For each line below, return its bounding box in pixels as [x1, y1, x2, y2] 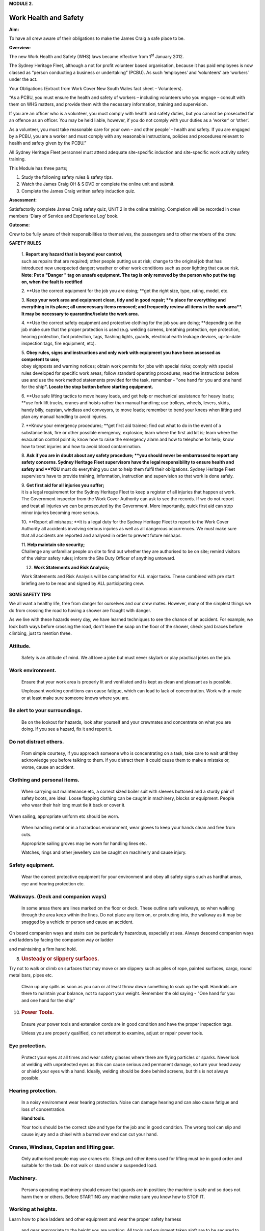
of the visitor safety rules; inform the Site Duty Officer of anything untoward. [21, 555, 176, 561]
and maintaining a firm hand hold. [9, 946, 77, 952]
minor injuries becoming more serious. [21, 510, 99, 516]
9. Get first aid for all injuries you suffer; [21, 482, 105, 488]
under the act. [9, 76, 38, 82]
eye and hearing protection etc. [21, 880, 85, 886]
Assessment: [9, 197, 37, 203]
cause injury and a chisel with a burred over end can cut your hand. [21, 1131, 158, 1137]
